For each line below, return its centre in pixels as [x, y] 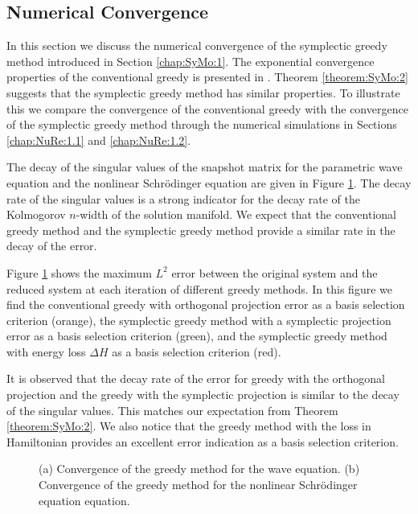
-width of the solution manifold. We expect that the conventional [236, 214]
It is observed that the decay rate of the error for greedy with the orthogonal [196, 378]
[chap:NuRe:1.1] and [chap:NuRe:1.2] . [99, 140]
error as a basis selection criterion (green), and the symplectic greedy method [197, 336]
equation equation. [84, 500]
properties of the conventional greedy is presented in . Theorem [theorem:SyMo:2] [207, 77]
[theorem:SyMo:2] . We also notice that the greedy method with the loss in [189, 426]
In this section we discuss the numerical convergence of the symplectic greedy [197, 45]
